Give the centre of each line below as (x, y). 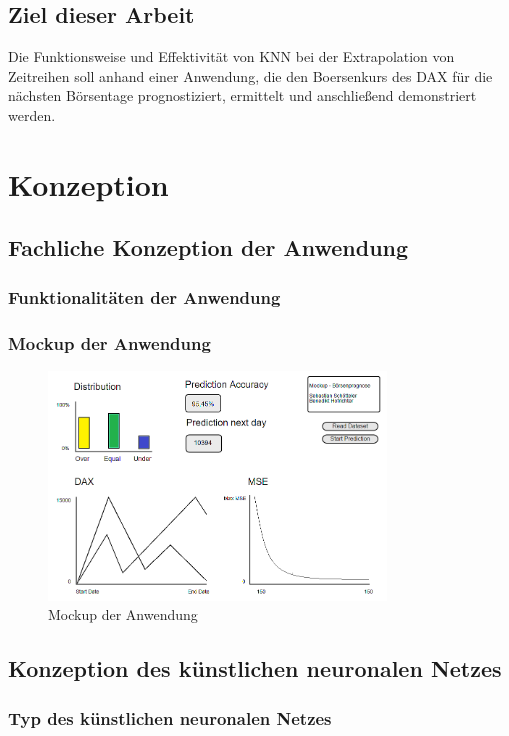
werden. (32, 114)
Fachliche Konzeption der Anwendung (208, 247)
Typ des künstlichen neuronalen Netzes (170, 717)
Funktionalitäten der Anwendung (144, 296)
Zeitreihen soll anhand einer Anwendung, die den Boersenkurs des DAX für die (250, 75)
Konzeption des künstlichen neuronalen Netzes (255, 668)
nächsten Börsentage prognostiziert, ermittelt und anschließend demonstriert (242, 95)
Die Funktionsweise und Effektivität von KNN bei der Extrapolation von (231, 56)
